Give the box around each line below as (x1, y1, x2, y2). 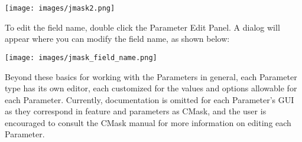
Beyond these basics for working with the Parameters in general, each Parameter (5, 70, 297, 82)
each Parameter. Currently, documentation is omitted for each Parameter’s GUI (5, 93, 294, 105)
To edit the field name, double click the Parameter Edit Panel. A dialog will (5, 21, 280, 33)
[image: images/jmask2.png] (5, 4, 115, 12)
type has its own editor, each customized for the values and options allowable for (5, 82, 297, 94)
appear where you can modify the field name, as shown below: (5, 32, 230, 45)
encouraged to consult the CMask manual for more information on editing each (5, 116, 291, 128)
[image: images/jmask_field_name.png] (5, 53, 157, 62)
